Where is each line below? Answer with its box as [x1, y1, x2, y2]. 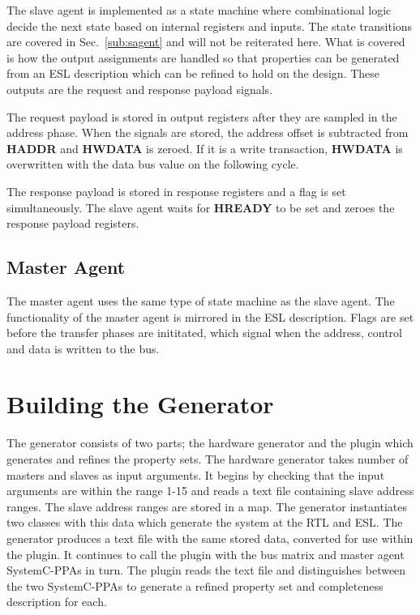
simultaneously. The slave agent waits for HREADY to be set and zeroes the [6, 199, 395, 216]
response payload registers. [6, 215, 139, 232]
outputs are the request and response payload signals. [6, 80, 273, 97]
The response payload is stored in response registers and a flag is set [6, 182, 346, 199]
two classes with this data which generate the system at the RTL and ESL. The [6, 514, 403, 531]
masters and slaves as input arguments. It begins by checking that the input [6, 466, 385, 483]
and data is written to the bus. [6, 340, 160, 357]
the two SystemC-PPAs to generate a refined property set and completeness [6, 577, 384, 594]
